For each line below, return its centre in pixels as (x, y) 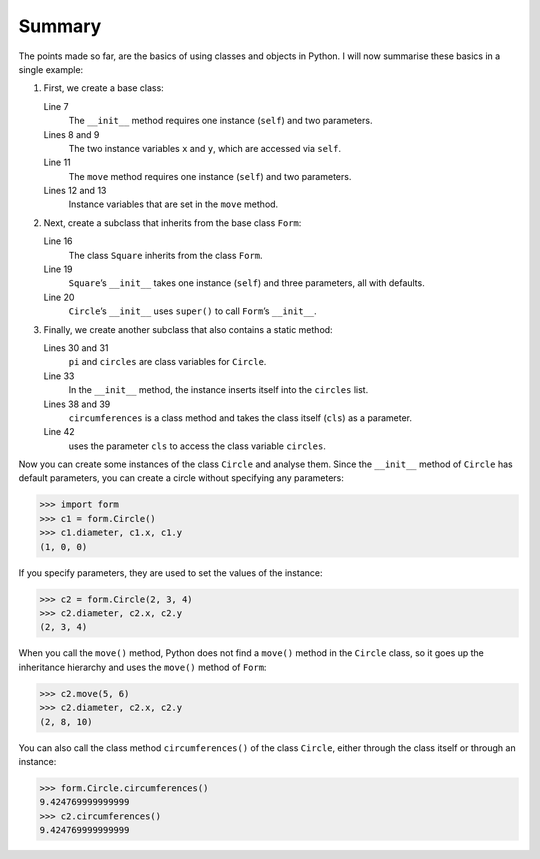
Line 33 (59, 376)
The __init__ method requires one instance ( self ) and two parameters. (220, 121)
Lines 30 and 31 (76, 347)
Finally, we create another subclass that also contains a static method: (188, 329)
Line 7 (56, 106)
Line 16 (58, 241)
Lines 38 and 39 (77, 404)
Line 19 (58, 269)
